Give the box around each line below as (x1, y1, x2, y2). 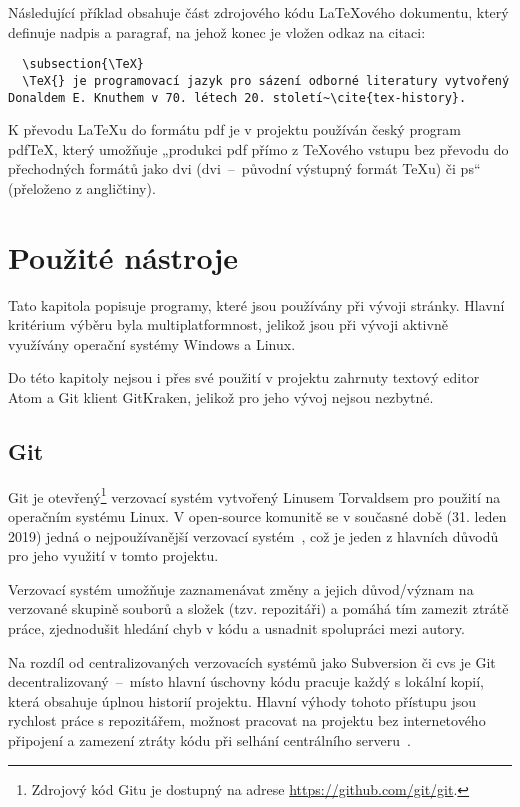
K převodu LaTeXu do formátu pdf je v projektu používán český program (8, 119, 461, 140)
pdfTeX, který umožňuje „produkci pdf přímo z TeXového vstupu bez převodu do (8, 138, 509, 159)
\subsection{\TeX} (22, 57, 145, 72)
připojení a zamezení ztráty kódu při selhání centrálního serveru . (8, 730, 411, 751)
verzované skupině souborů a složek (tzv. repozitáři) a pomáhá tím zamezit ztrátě (8, 598, 509, 619)
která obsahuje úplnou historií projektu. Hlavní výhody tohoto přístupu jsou (8, 690, 477, 711)
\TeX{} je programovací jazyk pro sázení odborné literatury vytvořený (22, 73, 510, 88)
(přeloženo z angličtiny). (8, 177, 156, 198)
